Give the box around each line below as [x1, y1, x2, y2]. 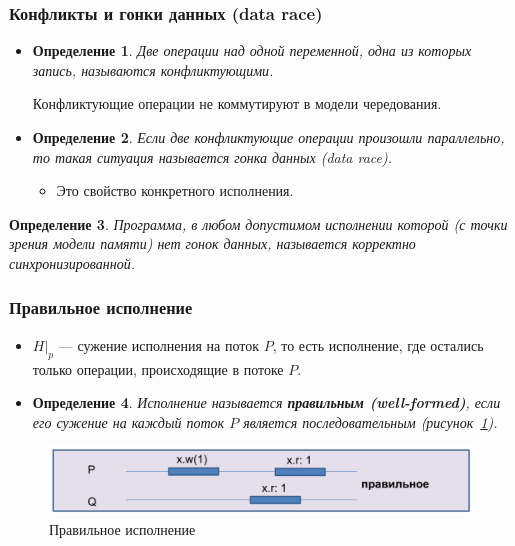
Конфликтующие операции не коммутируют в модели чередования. [32, 93, 442, 114]
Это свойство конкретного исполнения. [56, 180, 294, 201]
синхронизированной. [9, 252, 135, 273]
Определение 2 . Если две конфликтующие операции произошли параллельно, [32, 127, 505, 147]
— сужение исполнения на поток [58, 334, 259, 355]
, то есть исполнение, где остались [272, 334, 484, 355]
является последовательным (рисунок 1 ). [243, 411, 498, 432]
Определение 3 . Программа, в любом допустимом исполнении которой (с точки [9, 213, 508, 234]
